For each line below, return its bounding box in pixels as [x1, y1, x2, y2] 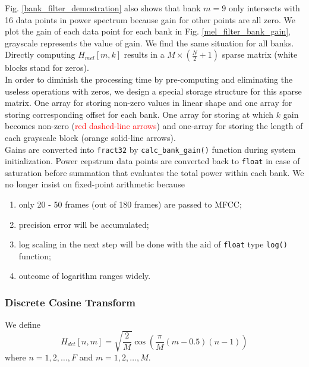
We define [5, 318, 40, 331]
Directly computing [5, 48, 75, 61]
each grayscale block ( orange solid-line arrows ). [5, 131, 176, 143]
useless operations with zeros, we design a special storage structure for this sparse [5, 84, 302, 97]
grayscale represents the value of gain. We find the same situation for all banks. [5, 36, 294, 49]
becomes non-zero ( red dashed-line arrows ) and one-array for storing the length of [5, 120, 303, 132]
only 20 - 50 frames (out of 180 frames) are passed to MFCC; [18, 198, 242, 211]
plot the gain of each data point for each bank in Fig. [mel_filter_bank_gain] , [5, 25, 291, 37]
